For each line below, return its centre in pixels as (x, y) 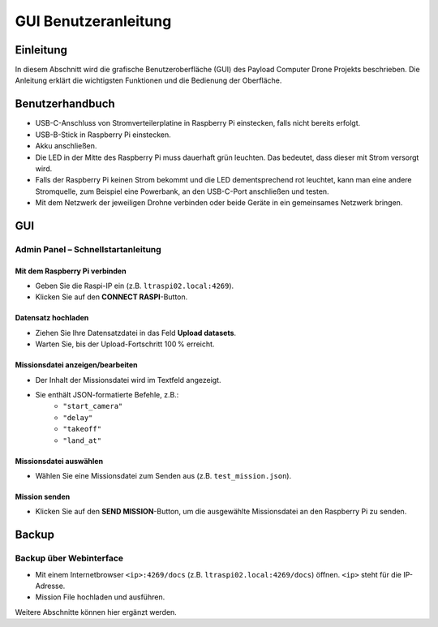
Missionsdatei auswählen (59, 461)
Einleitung (41, 50)
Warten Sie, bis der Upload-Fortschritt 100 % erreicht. (125, 344)
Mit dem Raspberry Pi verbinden (71, 271)
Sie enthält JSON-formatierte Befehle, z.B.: (107, 395)
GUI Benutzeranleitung (93, 21)
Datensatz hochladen (52, 318)
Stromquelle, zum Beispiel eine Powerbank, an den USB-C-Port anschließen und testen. (182, 191)
